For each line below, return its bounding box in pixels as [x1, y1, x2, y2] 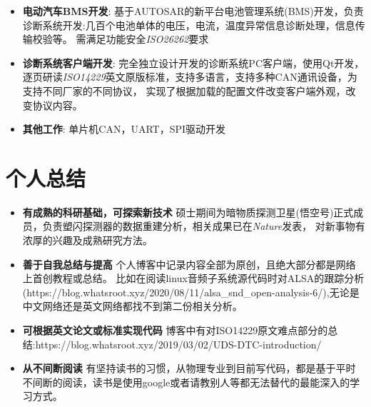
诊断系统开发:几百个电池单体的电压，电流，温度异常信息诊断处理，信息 [22, 17, 355, 32]
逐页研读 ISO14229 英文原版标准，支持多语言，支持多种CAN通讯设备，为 [22, 69, 357, 84]
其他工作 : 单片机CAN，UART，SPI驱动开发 [22, 121, 226, 136]
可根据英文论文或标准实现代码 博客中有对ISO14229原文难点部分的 [22, 323, 328, 338]
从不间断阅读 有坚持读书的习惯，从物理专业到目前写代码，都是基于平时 [22, 361, 356, 376]
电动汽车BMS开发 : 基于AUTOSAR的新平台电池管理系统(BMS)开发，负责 [22, 4, 364, 18]
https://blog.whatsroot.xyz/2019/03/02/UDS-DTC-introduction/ [35, 336, 322, 351]
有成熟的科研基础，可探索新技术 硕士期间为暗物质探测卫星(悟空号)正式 [22, 204, 354, 219]
